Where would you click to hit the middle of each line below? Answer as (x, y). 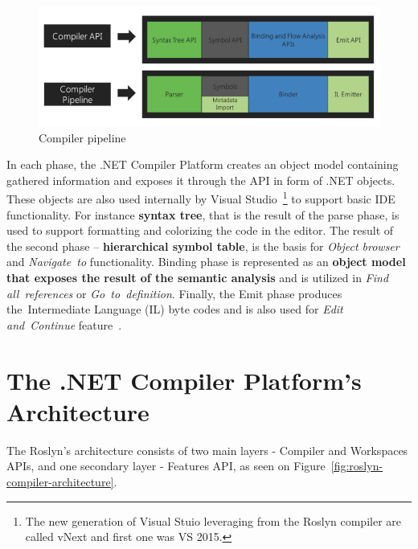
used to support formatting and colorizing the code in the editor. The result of (200, 230)
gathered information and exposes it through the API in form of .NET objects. (201, 180)
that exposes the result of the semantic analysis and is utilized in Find (198, 278)
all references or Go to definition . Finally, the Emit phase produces (174, 293)
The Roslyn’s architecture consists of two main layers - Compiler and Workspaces (207, 450)
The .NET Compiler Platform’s (184, 380)
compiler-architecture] (60, 481)
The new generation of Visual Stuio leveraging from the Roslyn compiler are (213, 520)
